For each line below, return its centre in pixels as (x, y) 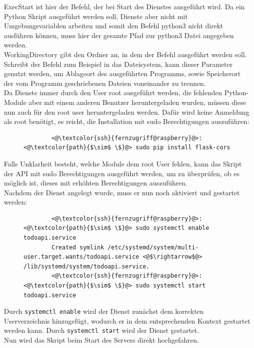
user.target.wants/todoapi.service (81, 257)
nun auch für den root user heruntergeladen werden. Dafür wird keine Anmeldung (127, 112)
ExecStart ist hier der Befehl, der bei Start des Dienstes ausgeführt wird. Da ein (124, 6)
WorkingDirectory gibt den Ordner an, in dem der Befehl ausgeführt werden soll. (125, 54)
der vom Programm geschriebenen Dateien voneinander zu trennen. (105, 83)
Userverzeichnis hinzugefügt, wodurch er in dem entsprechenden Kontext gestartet (127, 320)
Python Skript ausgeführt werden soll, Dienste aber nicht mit (96, 16)
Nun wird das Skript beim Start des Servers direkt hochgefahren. (102, 340)
